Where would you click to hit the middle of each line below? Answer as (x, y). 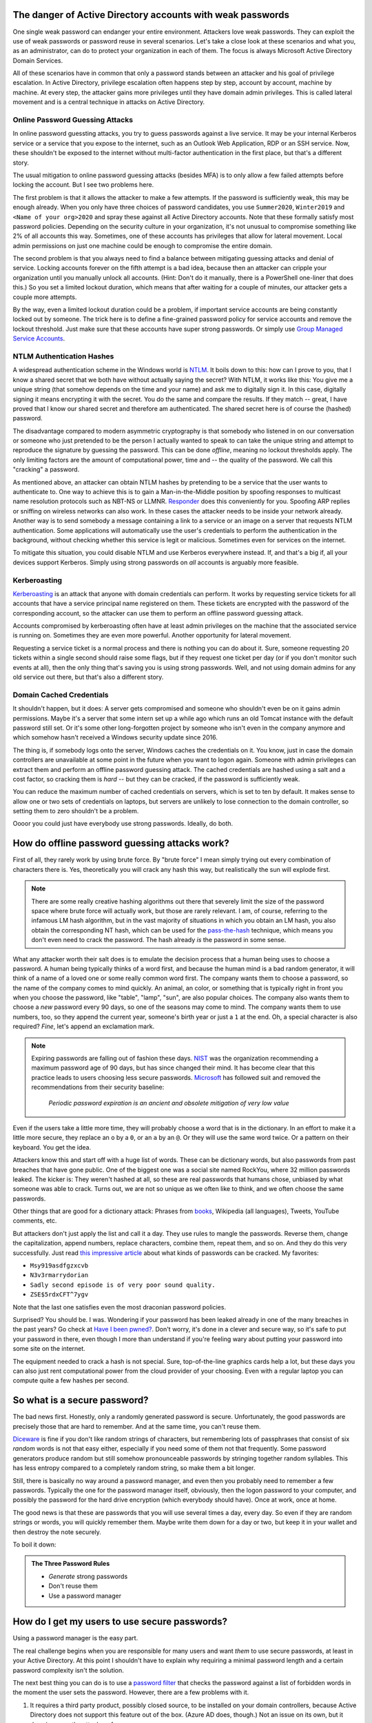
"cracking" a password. (46, 469)
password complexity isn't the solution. (68, 1670)
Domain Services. (38, 60)
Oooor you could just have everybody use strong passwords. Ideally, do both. (123, 824)
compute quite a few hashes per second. (71, 1380)
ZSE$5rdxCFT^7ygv (59, 1295)
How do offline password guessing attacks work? (121, 843)
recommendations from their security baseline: (98, 1087)
